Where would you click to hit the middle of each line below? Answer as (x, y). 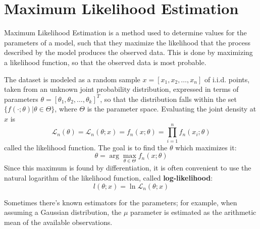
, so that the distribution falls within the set (168, 99)
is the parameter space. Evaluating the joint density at (172, 109)
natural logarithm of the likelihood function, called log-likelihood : (109, 178)
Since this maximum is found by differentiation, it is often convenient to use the (128, 168)
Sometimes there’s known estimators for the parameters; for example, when (121, 202)
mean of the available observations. (58, 222)
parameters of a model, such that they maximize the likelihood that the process (127, 42)
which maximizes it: (206, 147)
